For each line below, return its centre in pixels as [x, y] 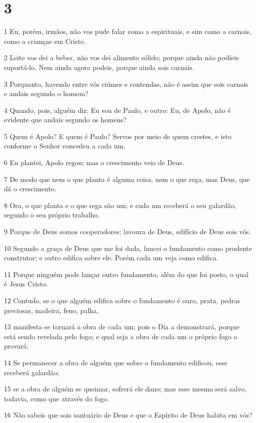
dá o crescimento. [30, 189]
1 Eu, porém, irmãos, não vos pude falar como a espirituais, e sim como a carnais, [128, 31]
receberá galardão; [32, 372]
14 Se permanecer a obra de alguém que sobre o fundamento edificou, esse [116, 362]
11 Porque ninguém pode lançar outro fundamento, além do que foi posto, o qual [126, 274]
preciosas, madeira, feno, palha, [51, 310]
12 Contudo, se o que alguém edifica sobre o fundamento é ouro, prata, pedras [122, 300]
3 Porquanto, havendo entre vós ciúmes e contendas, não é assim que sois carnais [126, 84]
